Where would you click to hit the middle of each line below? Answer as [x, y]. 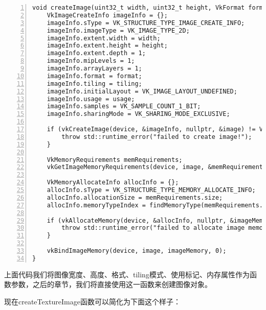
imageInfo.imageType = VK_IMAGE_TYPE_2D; [118, 30]
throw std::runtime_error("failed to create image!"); [157, 137]
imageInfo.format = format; [94, 76]
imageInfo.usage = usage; [91, 99]
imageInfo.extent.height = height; [107, 46]
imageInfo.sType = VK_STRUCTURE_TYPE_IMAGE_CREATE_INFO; [146, 23]
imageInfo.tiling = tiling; [94, 84]
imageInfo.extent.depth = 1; [96, 53]
